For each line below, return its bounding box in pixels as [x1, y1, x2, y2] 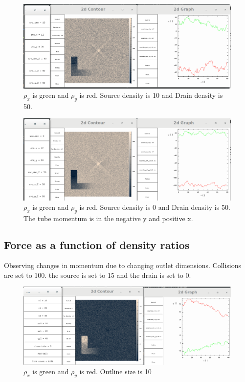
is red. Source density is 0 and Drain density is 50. [79, 202, 230, 212]
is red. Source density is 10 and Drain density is [79, 90, 223, 100]
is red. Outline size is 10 [79, 366, 152, 377]
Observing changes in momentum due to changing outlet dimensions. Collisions [4, 260, 242, 270]
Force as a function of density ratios [4, 237, 190, 252]
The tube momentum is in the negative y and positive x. [23, 213, 193, 224]
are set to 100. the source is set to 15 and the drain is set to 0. [4, 270, 191, 280]
